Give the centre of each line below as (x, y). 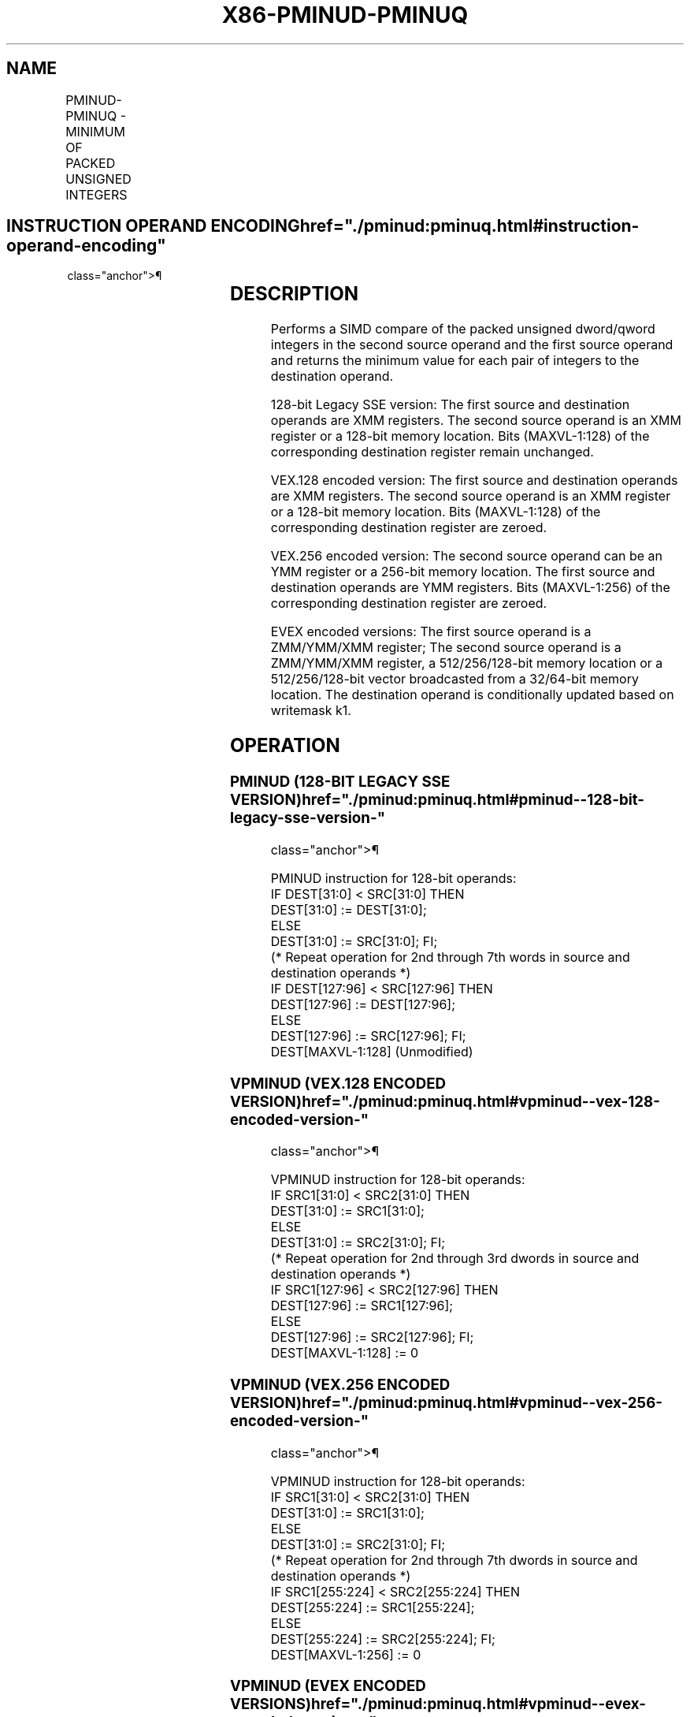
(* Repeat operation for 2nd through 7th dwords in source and (454, 1560)
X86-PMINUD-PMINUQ (345, 15)
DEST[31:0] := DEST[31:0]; (349, 909)
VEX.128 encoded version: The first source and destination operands (474, 480)
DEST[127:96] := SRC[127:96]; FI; (368, 1035)
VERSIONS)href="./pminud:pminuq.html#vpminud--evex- (438, 1704)
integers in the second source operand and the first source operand (472, 345)
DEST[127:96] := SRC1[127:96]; (362, 1306)
